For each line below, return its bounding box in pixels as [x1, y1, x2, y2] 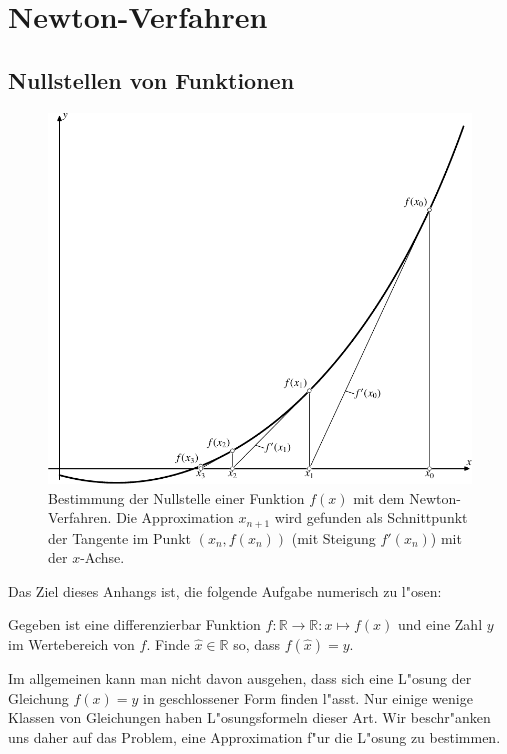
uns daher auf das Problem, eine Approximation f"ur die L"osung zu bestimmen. [8, 726, 501, 747]
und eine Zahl [398, 614, 483, 635]
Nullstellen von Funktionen [8, 64, 295, 95]
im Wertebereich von [8, 634, 135, 655]
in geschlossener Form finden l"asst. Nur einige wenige [142, 687, 473, 708]
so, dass [233, 634, 281, 655]
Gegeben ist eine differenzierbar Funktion [8, 614, 261, 635]
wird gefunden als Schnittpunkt [274, 507, 468, 528]
